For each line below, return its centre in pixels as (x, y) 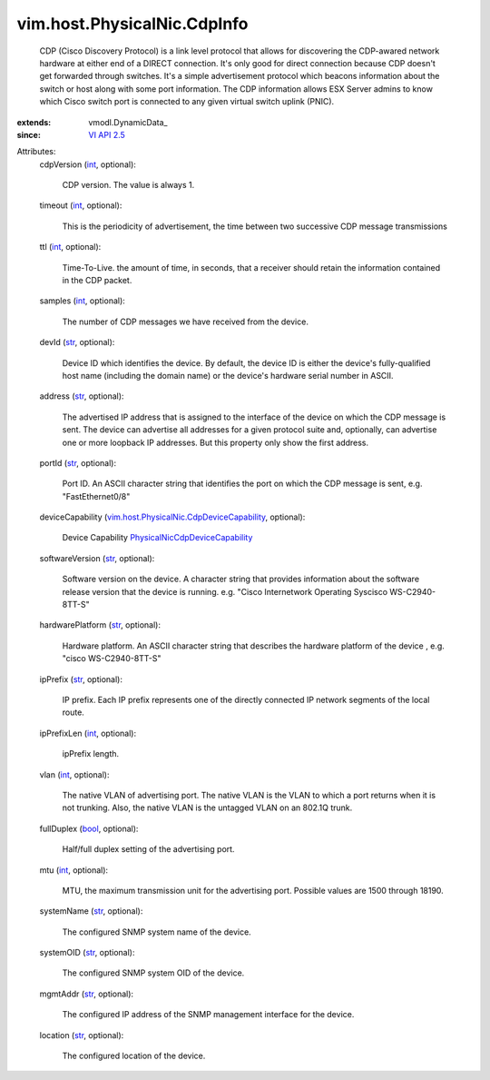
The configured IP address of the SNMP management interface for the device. (208, 1015)
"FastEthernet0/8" (96, 496)
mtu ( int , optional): (74, 870)
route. (73, 712)
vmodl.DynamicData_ (128, 122)
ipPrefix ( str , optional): (81, 679)
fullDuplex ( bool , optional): (89, 828)
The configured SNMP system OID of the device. (153, 973)
